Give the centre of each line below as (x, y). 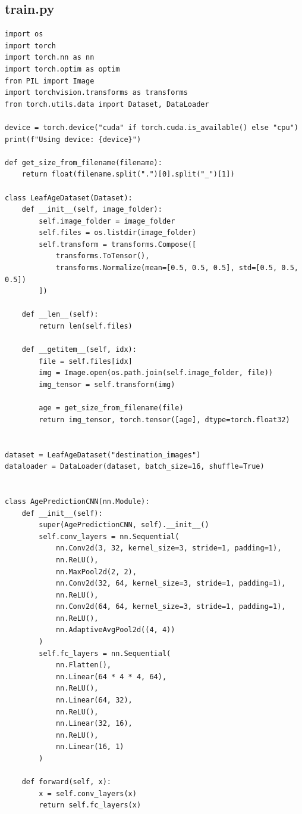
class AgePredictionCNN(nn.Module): (77, 501)
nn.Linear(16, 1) (90, 747)
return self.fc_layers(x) (90, 805)
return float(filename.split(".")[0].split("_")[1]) (128, 174)
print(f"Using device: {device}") (73, 139)
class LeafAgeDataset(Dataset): (69, 198)
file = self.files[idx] (86, 361)
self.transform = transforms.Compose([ (118, 244)
